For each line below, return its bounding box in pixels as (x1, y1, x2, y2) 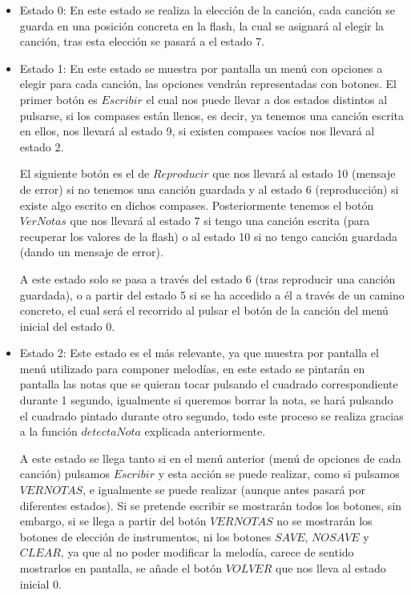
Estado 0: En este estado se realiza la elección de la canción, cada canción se (19, 2, 395, 18)
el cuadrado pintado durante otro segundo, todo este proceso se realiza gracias (19, 407, 404, 424)
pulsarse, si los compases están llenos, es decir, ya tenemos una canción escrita (19, 107, 405, 123)
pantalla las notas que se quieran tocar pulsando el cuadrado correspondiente (19, 376, 398, 392)
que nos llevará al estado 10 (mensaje (212, 165, 396, 182)
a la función (19, 423, 78, 440)
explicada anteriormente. (144, 423, 266, 440)
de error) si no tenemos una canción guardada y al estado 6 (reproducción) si (19, 180, 399, 197)
